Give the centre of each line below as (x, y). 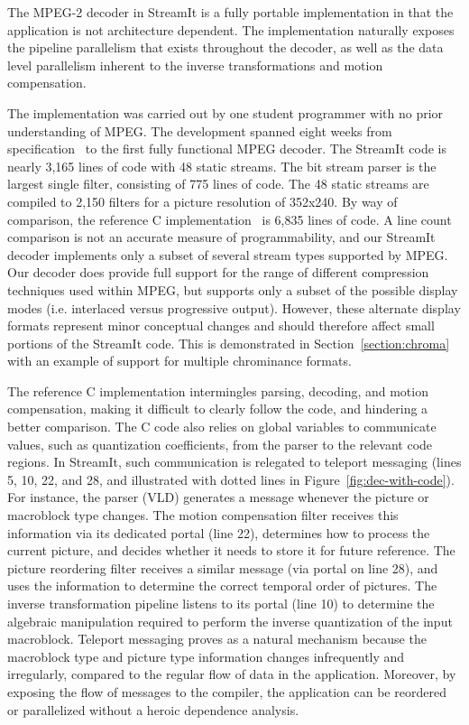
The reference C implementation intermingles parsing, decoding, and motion (218, 390)
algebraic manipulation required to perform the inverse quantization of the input (230, 621)
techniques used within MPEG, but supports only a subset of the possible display (233, 289)
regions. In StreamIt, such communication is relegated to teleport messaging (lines (234, 462)
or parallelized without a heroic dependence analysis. (153, 709)
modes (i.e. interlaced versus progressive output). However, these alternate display (234, 307)
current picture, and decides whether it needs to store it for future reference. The (231, 550)
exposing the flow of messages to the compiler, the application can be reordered (227, 691)
